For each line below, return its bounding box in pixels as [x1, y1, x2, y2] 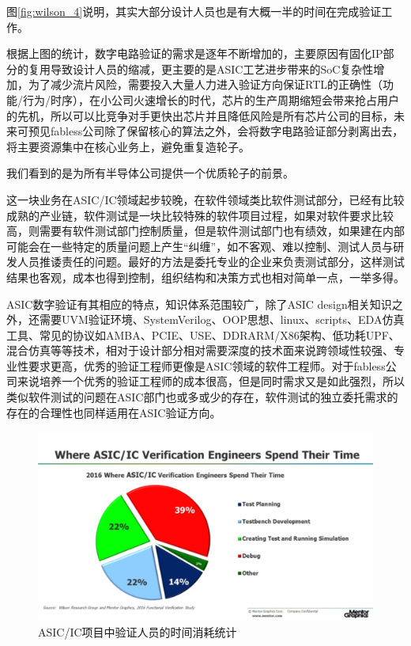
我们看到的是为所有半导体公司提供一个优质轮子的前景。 [6, 165, 294, 181]
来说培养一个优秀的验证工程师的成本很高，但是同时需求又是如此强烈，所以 [17, 373, 405, 389]
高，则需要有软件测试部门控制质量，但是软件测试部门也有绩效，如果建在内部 [6, 222, 405, 239]
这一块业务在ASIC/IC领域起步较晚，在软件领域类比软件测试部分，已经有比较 [6, 191, 405, 207]
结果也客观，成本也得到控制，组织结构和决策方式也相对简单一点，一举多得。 [6, 268, 405, 285]
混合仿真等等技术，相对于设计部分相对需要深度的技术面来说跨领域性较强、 [6, 342, 394, 359]
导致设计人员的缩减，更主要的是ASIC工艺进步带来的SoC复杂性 [50, 60, 374, 77]
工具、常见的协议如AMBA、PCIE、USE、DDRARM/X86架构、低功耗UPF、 [6, 326, 400, 343]
